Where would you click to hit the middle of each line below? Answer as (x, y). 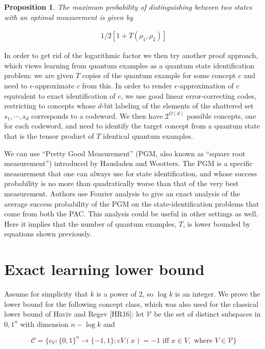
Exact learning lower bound (104, 269)
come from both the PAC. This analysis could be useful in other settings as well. (131, 214)
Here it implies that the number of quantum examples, (90, 223)
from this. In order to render (127, 85)
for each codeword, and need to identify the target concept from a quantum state (132, 126)
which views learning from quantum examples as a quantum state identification (129, 65)
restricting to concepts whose (50, 106)
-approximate (54, 85)
